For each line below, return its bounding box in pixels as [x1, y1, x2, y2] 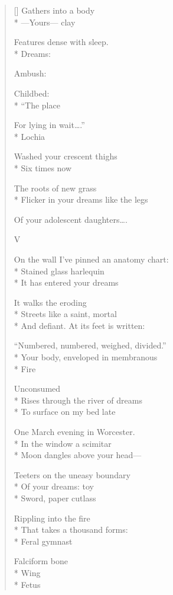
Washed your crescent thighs [14, 150, 117, 162]
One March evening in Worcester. [14, 426, 135, 438]
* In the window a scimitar [14, 437, 112, 449]
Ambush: [14, 67, 47, 79]
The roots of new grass [14, 181, 97, 194]
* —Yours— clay [14, 15, 76, 28]
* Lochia [14, 130, 45, 142]
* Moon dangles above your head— [14, 449, 142, 461]
